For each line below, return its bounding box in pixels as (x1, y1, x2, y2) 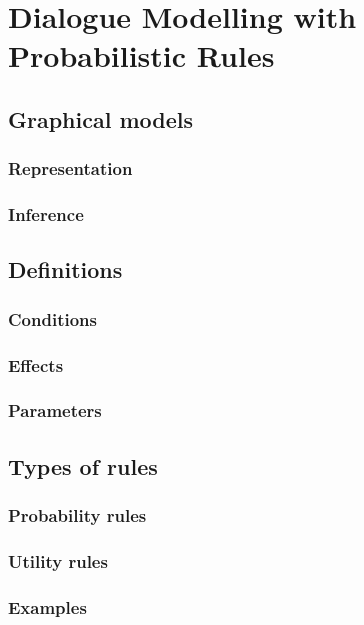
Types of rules (8, 450, 158, 481)
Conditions (8, 306, 97, 331)
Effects (8, 352, 64, 377)
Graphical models (8, 103, 194, 134)
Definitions (8, 254, 123, 285)
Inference (8, 202, 84, 227)
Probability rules (8, 503, 147, 528)
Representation (8, 156, 133, 181)
